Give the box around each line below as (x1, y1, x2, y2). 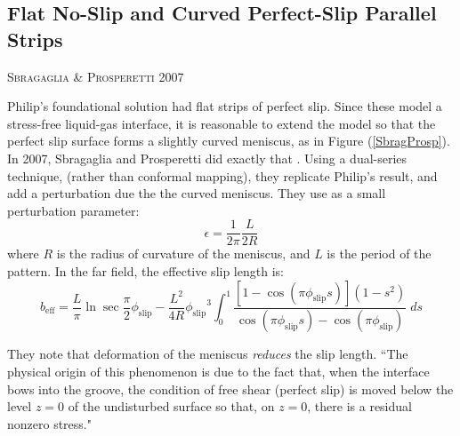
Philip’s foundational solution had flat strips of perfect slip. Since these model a (7, 97, 442, 115)
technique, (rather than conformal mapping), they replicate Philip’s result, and (7, 166, 438, 185)
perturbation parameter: (7, 201, 140, 219)
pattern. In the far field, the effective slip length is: (7, 262, 284, 280)
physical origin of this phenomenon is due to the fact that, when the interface (7, 362, 430, 381)
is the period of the (327, 244, 432, 263)
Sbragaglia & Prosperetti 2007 (7, 67, 184, 85)
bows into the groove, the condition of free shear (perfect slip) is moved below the (7, 379, 454, 398)
